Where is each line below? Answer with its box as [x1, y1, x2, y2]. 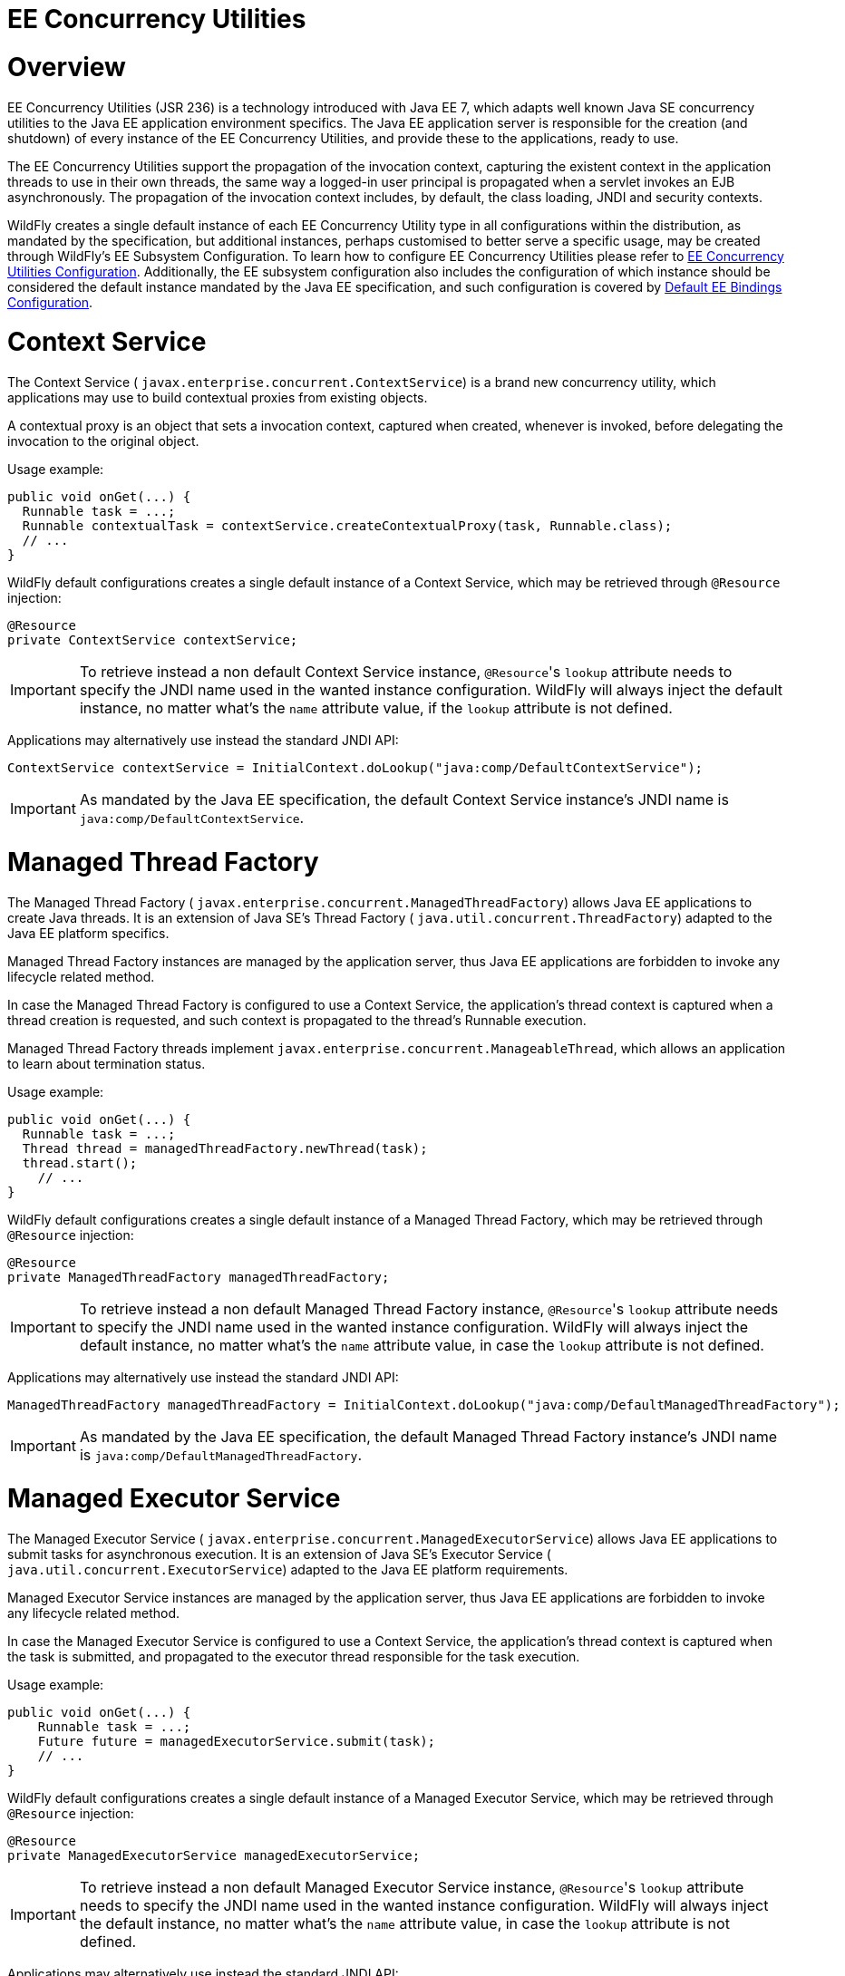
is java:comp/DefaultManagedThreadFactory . [79, 1445, 362, 1464]
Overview [7, 51, 126, 82]
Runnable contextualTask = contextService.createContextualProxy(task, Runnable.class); [22, 518, 673, 533]
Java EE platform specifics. [7, 925, 170, 941]
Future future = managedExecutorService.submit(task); [37, 1734, 436, 1748]
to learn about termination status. [7, 1055, 206, 1071]
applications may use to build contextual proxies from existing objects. [7, 390, 428, 405]
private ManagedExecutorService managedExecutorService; [7, 1848, 421, 1863]
